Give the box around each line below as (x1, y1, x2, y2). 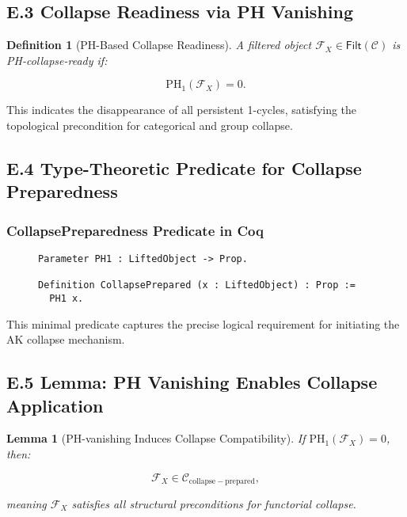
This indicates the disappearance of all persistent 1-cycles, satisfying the (6, 101, 357, 118)
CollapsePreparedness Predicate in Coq (6, 220, 264, 240)
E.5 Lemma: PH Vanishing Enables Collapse (6, 370, 378, 394)
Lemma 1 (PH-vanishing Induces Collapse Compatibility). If (6, 430, 306, 447)
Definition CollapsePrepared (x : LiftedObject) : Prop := (38, 279, 356, 291)
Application (6, 393, 104, 417)
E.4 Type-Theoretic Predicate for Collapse (6, 155, 362, 180)
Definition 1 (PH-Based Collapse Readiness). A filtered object (6, 36, 312, 53)
